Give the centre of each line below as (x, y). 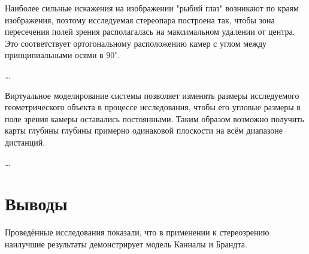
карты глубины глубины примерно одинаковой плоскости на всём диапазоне (144, 130)
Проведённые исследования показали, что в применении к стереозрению (137, 232)
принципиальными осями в (54, 55)
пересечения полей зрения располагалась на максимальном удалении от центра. (150, 31)
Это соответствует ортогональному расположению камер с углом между (136, 43)
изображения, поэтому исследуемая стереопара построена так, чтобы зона (140, 19)
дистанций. (25, 142)
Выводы (36, 203)
